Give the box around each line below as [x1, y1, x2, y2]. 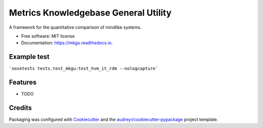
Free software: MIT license [21, 33, 75, 39]
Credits [9, 104, 32, 112]
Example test [9, 53, 50, 61]
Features [9, 78, 37, 87]
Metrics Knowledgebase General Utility [9, 7, 172, 18]
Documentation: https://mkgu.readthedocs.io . [21, 40, 113, 46]
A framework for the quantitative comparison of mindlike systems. [9, 24, 142, 30]
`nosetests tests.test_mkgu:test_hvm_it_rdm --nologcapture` [9, 66, 158, 72]
